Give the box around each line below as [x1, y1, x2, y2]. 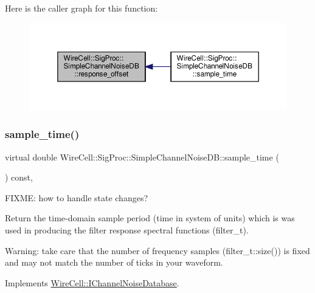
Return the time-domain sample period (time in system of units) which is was [5, 212, 295, 224]
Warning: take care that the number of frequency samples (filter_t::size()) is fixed [5, 244, 310, 257]
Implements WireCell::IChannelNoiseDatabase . [5, 276, 179, 289]
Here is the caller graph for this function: [5, 2, 158, 14]
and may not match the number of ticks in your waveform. [5, 256, 223, 269]
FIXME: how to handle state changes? [5, 191, 148, 204]
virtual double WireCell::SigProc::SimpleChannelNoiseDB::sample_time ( [5, 150, 279, 163]
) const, [5, 171, 33, 184]
